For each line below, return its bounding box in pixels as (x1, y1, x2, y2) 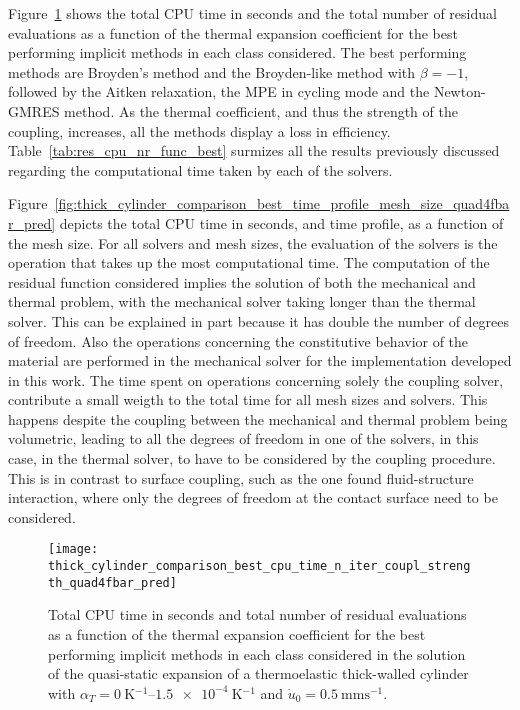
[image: (48, 542, 99, 557)
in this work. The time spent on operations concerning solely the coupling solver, (8, 369, 504, 390)
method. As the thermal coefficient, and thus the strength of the (64, 100, 458, 121)
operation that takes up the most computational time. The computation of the (8, 252, 490, 273)
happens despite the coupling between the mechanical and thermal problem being (8, 408, 508, 429)
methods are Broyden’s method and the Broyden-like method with (8, 61, 416, 82)
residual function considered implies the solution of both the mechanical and (8, 271, 476, 292)
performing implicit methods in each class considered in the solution (48, 643, 466, 664)
